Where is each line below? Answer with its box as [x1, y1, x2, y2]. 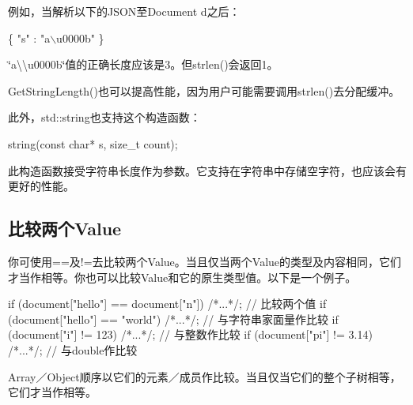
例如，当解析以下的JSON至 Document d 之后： [8, 3, 241, 19]
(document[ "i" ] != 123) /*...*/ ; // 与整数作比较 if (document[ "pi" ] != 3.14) [8, 326, 373, 343]
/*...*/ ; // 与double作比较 [8, 341, 138, 358]
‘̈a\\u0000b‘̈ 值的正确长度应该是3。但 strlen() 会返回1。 [8, 56, 278, 73]
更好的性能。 [8, 178, 74, 194]
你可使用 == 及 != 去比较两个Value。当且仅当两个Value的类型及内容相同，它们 [8, 253, 402, 269]
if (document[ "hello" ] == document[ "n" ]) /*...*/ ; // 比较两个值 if [8, 295, 327, 312]
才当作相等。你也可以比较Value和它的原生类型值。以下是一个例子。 [8, 268, 357, 285]
